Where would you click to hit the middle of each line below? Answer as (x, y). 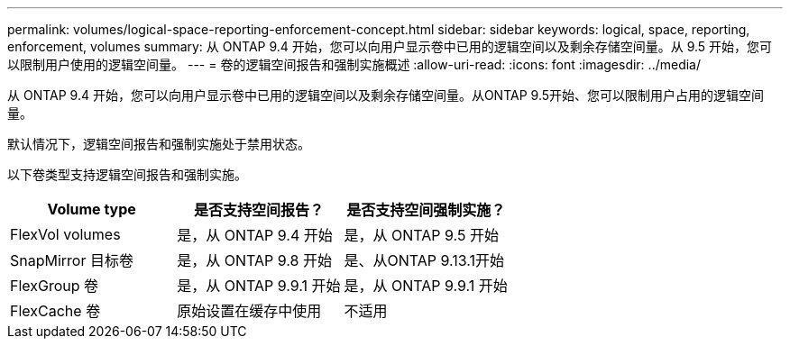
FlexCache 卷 (55, 311)
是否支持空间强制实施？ (426, 210)
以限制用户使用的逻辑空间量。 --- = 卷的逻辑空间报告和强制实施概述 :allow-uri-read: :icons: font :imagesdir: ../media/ (354, 64)
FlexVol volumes (65, 234)
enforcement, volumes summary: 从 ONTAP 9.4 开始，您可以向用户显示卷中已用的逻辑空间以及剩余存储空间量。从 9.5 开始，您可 (390, 46)
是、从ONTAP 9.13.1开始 (424, 260)
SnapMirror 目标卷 (72, 260)
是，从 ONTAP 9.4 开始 (255, 235)
